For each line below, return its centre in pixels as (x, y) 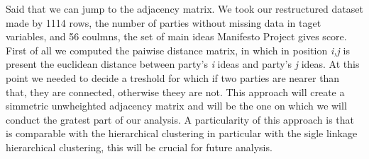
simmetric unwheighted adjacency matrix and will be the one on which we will (176, 106)
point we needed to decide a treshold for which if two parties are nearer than (173, 77)
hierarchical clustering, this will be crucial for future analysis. (139, 147)
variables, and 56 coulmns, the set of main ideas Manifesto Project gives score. (176, 36)
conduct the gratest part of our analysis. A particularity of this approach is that (180, 119)
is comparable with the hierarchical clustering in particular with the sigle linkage (182, 133)
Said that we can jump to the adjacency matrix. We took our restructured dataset (184, 8)
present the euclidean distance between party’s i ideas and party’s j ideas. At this (183, 64)
